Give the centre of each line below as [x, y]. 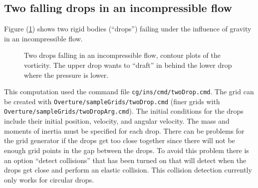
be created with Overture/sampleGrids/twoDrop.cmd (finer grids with [112, 101]
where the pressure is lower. [66, 75]
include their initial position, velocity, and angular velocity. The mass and [117, 121]
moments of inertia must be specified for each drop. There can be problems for [124, 130]
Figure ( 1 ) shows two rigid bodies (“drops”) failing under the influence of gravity [128, 29]
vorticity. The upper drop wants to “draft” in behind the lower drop [128, 65]
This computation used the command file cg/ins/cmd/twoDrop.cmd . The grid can [129, 92]
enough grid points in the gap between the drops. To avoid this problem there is [127, 150]
